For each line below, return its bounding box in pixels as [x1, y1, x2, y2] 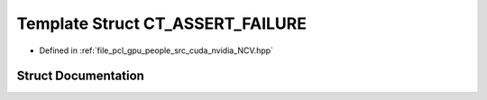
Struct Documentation [16, 68, 144, 84]
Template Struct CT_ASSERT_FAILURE [16, 14, 307, 33]
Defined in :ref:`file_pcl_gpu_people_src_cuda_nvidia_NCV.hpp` [39, 45, 274, 56]
